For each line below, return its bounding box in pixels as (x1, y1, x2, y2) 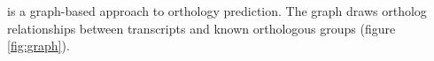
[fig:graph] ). (7, 36, 70, 55)
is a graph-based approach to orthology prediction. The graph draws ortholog (7, 2, 427, 19)
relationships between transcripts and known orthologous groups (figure (7, 19, 396, 37)
